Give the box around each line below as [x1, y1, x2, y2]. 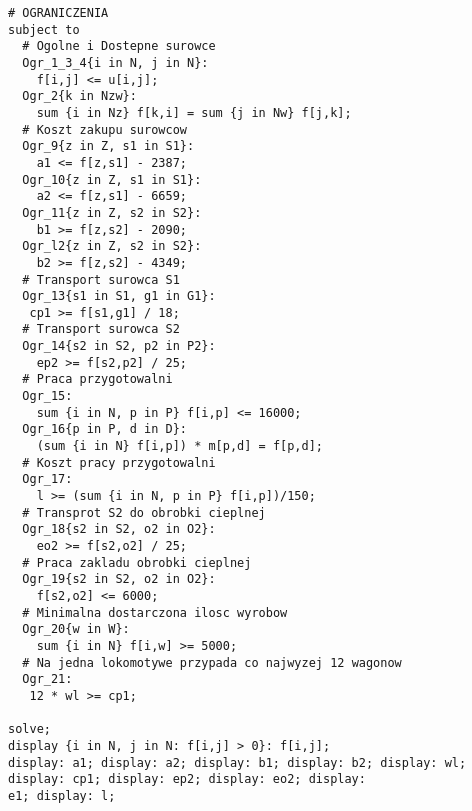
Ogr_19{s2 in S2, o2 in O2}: [22, 572, 216, 587]
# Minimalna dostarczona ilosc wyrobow [22, 605, 288, 620]
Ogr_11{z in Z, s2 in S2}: [22, 205, 202, 220]
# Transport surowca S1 [22, 272, 180, 287]
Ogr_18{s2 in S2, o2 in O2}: [22, 522, 216, 537]
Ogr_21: [22, 672, 73, 687]
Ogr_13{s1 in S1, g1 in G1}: [22, 289, 216, 304]
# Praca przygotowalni [22, 372, 173, 387]
